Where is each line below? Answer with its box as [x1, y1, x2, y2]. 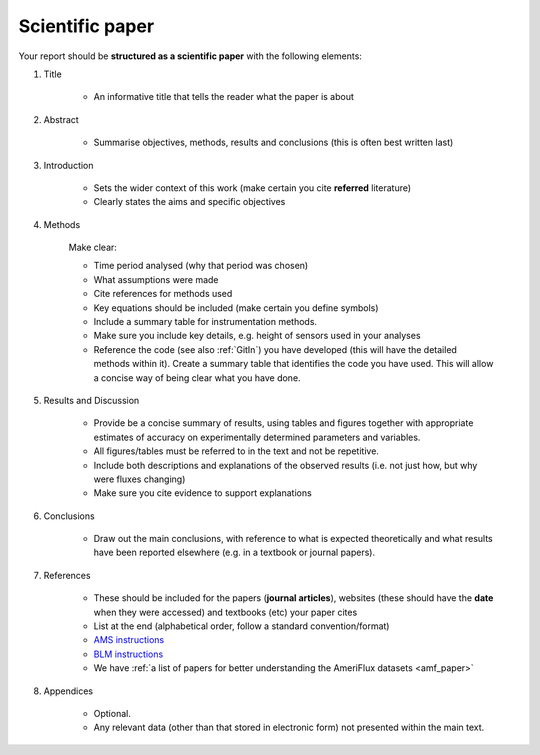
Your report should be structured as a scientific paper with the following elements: [18, 50, 362, 62]
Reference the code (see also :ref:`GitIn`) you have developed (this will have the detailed [93, 343, 457, 355]
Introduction [43, 159, 94, 171]
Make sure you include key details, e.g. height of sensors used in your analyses [93, 330, 421, 342]
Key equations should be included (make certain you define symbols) [93, 301, 379, 314]
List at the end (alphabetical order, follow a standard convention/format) [93, 620, 390, 632]
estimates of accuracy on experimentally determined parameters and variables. [93, 431, 421, 443]
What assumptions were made [93, 273, 219, 285]
